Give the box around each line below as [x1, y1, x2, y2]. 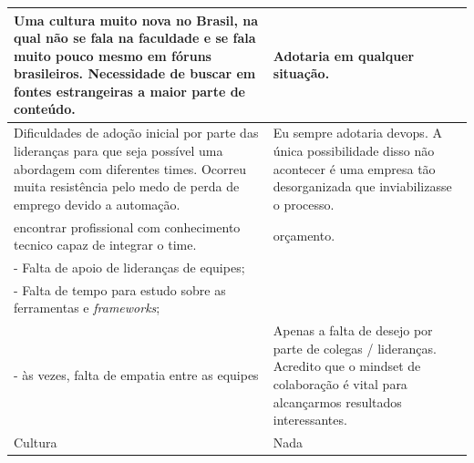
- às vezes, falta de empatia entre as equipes [14, 365, 259, 385]
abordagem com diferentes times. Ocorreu [14, 159, 247, 178]
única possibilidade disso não [273, 140, 435, 159]
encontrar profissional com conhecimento [14, 217, 241, 236]
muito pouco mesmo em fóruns [14, 46, 211, 65]
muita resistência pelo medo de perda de [14, 177, 240, 196]
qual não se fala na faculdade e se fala [14, 28, 256, 47]
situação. [273, 64, 330, 83]
